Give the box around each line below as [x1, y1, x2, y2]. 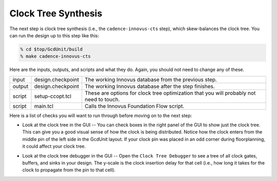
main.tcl [34, 102, 54, 109]
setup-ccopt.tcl [34, 93, 72, 100]
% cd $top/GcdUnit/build [20, 46, 83, 52]
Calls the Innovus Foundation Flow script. [85, 102, 185, 109]
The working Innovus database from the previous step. [85, 76, 217, 83]
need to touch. [85, 96, 120, 103]
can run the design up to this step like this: [9, 32, 100, 38]
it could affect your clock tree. [22, 143, 86, 149]
